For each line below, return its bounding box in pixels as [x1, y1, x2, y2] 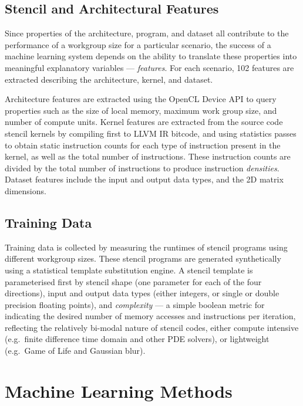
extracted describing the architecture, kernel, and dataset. [5, 73, 213, 85]
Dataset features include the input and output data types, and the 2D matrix [5, 173, 284, 185]
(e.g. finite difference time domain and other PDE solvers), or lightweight [5, 333, 270, 345]
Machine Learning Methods [5, 378, 233, 402]
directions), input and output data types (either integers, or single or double [5, 287, 280, 299]
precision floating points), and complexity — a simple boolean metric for [5, 298, 265, 310]
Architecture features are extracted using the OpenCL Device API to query [5, 93, 277, 105]
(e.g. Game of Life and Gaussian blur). [5, 344, 146, 357]
